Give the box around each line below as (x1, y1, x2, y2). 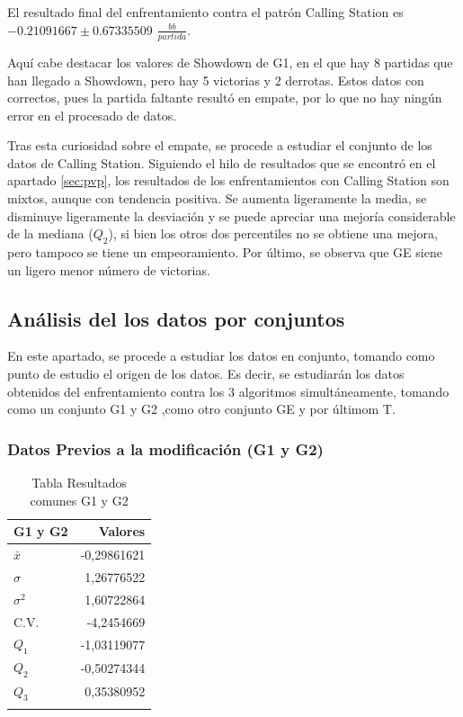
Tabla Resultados (31, 473, 127, 492)
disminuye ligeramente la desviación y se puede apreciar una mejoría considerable (7, 206, 456, 225)
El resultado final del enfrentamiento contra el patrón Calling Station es (7, 3, 404, 21)
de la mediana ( (7, 224, 93, 243)
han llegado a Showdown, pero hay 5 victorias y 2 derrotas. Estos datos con (7, 70, 424, 89)
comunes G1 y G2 (30, 490, 129, 509)
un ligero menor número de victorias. (7, 260, 210, 279)
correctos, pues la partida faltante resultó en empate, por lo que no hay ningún (7, 88, 442, 107)
